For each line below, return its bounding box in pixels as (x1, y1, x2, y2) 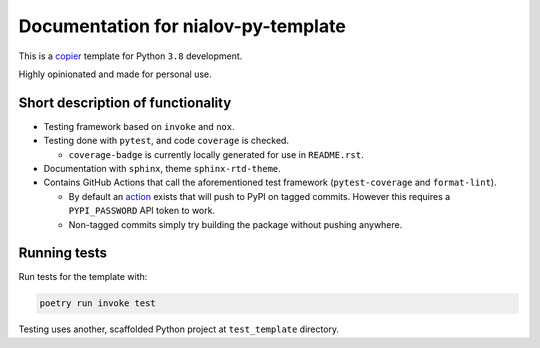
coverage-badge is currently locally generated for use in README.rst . (68, 148, 364, 160)
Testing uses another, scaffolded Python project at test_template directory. (18, 323, 340, 335)
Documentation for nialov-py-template (18, 15, 347, 37)
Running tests (18, 245, 108, 262)
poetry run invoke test (39, 298, 157, 309)
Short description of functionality (18, 94, 232, 111)
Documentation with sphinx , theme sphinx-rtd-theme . (43, 163, 282, 175)
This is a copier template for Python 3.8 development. (18, 50, 243, 62)
